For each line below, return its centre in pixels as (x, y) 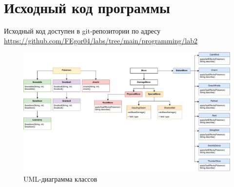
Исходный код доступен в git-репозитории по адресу (82, 31)
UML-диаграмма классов (60, 178)
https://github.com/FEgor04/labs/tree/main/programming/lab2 (101, 40)
